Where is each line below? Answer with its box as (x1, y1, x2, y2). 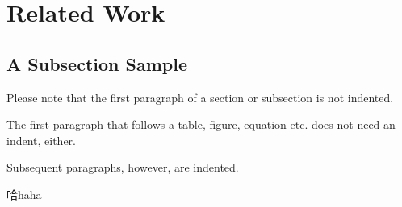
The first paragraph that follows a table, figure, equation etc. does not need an (6, 116, 396, 133)
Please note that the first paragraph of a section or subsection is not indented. (6, 89, 394, 106)
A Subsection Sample (6, 51, 187, 76)
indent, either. (6, 131, 77, 148)
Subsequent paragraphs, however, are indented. (6, 159, 239, 176)
